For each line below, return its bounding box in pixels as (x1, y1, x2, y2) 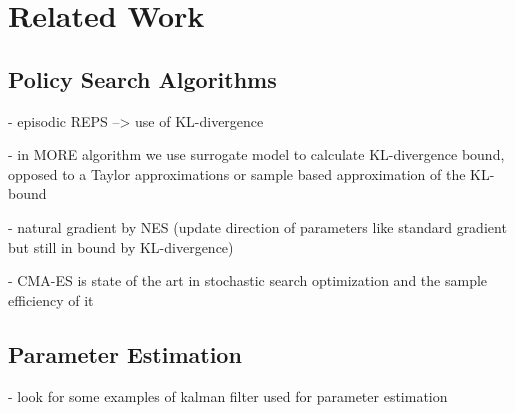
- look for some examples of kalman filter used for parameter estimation (8, 385, 448, 406)
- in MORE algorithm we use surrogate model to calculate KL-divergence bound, (8, 144, 505, 165)
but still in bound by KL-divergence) (8, 236, 234, 257)
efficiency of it (8, 289, 94, 310)
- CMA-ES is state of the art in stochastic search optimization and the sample (8, 270, 488, 291)
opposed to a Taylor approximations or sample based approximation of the (8, 163, 466, 184)
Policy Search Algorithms (8, 63, 277, 94)
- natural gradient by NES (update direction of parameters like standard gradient (8, 216, 507, 237)
